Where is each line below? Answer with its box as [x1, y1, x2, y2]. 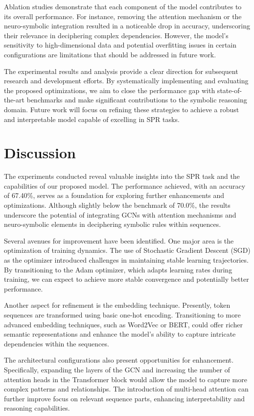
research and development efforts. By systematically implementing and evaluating [4, 75, 249, 86]
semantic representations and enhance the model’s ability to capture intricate [4, 329, 236, 339]
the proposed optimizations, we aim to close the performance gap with [4, 85, 215, 95]
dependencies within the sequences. [4, 338, 109, 348]
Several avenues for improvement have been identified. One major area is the [4, 235, 234, 245]
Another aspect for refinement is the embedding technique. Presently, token [4, 300, 231, 310]
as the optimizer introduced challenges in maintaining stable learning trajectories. [4, 255, 249, 265]
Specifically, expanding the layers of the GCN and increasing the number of [4, 364, 231, 374]
